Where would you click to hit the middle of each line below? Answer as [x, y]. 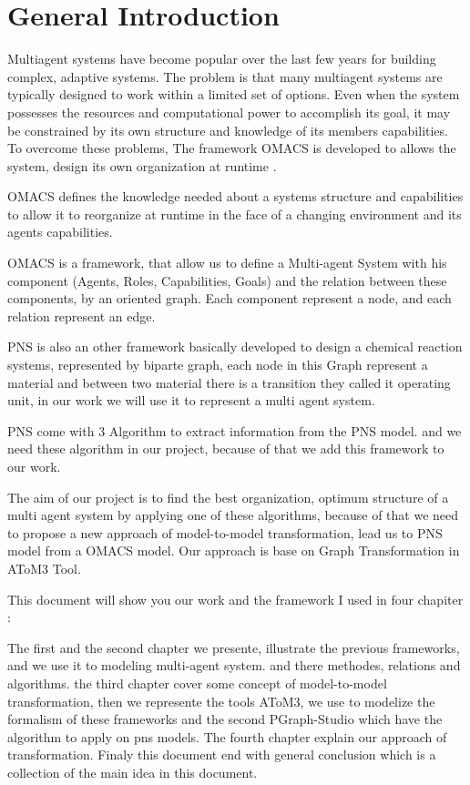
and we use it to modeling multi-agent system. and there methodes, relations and [234, 665]
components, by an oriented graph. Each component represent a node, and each [230, 298]
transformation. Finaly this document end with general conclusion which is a [222, 754]
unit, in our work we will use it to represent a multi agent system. [191, 400]
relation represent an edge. [82, 316]
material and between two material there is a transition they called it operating [229, 382]
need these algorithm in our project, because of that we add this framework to [226, 449]
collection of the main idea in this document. [133, 772]
